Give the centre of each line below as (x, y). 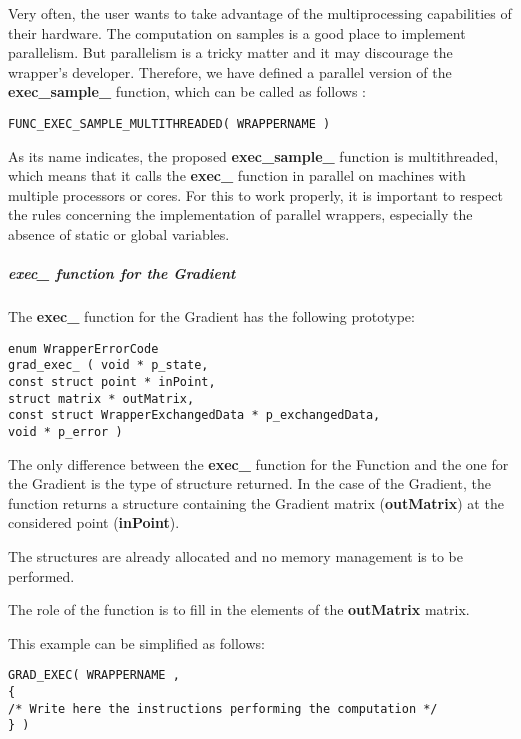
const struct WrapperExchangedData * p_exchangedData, (194, 415)
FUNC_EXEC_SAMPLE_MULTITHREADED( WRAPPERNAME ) (169, 123)
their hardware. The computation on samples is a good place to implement (237, 32)
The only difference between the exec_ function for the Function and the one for (258, 463)
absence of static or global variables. (119, 234)
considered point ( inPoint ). (94, 522)
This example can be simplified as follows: (136, 642)
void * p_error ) (65, 432)
